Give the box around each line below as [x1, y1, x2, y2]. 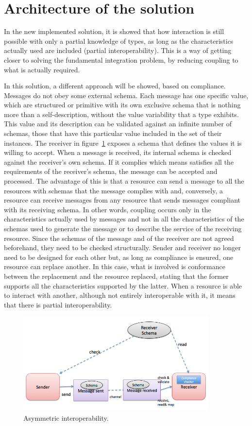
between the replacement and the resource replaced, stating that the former [4, 271, 229, 281]
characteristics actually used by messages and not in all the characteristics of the [4, 214, 244, 224]
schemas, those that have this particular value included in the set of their [4, 128, 222, 138]
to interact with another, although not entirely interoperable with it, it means [4, 290, 235, 300]
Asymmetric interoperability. [23, 412, 109, 423]
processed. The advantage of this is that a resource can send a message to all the [4, 176, 244, 186]
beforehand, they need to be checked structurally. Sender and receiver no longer [4, 242, 241, 253]
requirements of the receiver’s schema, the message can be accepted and [4, 166, 218, 176]
